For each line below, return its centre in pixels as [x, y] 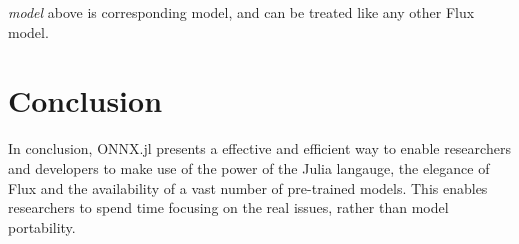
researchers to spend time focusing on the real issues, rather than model [228, 207]
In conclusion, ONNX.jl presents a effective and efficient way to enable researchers [259, 148]
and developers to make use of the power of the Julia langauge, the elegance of [249, 167]
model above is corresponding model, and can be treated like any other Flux [241, 12]
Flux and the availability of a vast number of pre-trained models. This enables [248, 187]
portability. [42, 226]
